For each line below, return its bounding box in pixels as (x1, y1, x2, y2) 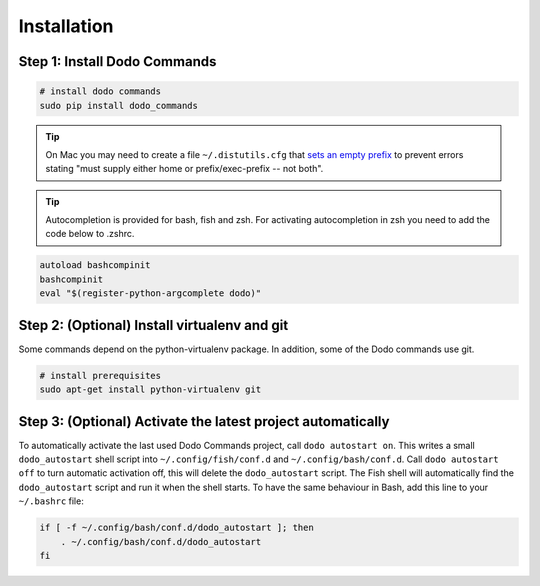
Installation (18, 15, 114, 37)
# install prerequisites (39, 370, 162, 381)
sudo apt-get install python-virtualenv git (39, 384, 262, 395)
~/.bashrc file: (18, 495, 84, 507)
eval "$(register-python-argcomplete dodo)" (39, 288, 262, 299)
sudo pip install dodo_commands (39, 100, 199, 111)
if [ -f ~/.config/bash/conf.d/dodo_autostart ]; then (39, 522, 314, 534)
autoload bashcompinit (39, 260, 151, 271)
